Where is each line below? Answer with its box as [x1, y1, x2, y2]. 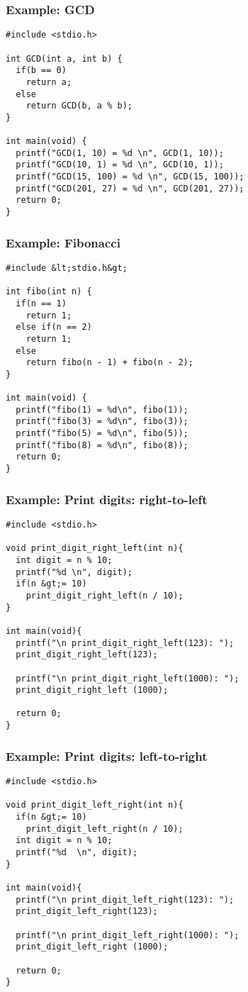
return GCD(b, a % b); [26, 101, 133, 111]
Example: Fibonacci [6, 233, 120, 251]
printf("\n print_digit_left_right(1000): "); [16, 930, 239, 940]
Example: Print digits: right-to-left [6, 490, 208, 508]
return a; [26, 77, 72, 87]
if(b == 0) [16, 65, 67, 76]
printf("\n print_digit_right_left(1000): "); [16, 673, 239, 684]
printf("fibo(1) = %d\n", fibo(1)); [16, 404, 188, 415]
